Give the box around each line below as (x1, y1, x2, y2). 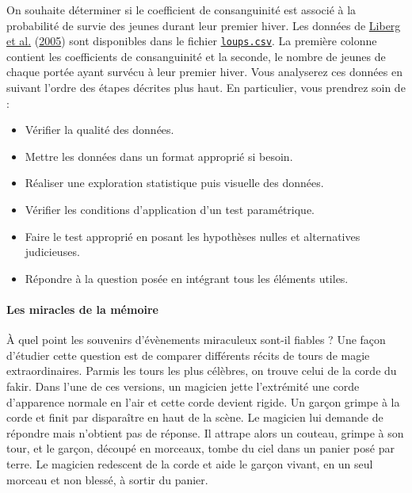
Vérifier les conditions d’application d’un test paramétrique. (25, 201, 315, 217)
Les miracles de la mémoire (6, 300, 158, 317)
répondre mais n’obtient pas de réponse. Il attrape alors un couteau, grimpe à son (6, 424, 404, 441)
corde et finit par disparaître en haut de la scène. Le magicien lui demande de (6, 409, 383, 426)
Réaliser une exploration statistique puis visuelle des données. (25, 174, 324, 191)
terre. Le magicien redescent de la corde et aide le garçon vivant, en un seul (6, 455, 373, 472)
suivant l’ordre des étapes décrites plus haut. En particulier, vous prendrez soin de (6, 79, 406, 96)
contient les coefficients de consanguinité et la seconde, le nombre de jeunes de (6, 48, 386, 64)
